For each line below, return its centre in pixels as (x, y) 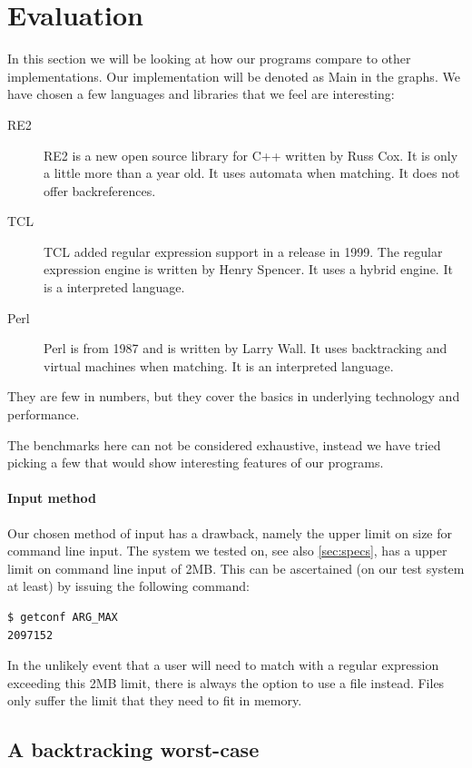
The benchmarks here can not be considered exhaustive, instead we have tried (224, 444)
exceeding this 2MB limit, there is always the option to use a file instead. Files (226, 682)
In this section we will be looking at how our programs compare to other (209, 59)
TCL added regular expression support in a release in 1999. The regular (243, 251)
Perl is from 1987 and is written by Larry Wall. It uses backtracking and (246, 348)
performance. (44, 414)
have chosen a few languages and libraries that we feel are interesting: (201, 94)
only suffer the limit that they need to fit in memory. (155, 700)
